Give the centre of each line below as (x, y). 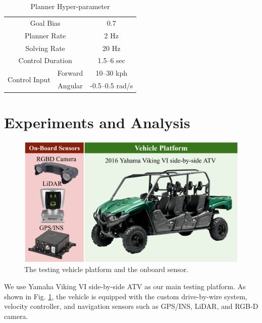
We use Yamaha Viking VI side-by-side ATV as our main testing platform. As (125, 286)
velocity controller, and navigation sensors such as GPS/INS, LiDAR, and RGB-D (131, 306)
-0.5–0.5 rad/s (112, 86)
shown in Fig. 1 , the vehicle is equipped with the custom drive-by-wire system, (126, 296)
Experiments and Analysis (97, 122)
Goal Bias (45, 22)
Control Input (29, 79)
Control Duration (45, 60)
